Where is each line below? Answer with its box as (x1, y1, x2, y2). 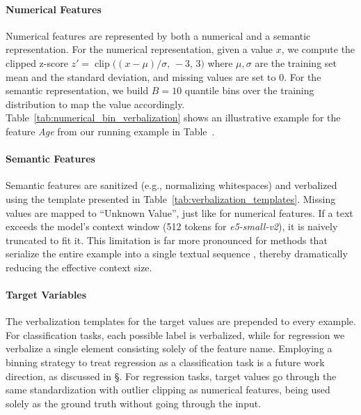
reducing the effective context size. (6, 259, 152, 274)
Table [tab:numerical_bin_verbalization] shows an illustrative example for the (6, 110, 341, 125)
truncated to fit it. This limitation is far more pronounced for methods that (6, 232, 328, 247)
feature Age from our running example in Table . (6, 123, 215, 138)
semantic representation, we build (6, 83, 149, 98)
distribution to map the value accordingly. (6, 96, 185, 111)
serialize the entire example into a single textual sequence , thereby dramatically (6, 246, 348, 261)
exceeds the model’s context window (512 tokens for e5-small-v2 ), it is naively (6, 219, 338, 234)
